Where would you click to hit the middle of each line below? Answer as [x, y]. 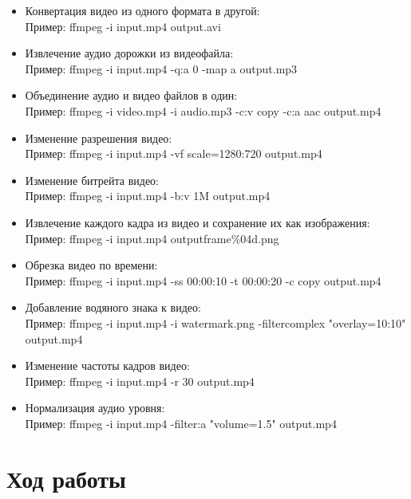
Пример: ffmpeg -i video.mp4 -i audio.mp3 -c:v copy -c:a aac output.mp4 [203, 110]
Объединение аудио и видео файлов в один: [131, 95]
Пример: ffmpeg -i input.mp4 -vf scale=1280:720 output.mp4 [174, 153]
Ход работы [66, 478]
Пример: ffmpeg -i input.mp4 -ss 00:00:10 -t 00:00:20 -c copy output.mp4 [203, 280]
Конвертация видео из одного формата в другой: [142, 10]
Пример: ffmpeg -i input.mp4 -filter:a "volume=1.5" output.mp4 [181, 423]
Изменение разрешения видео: [99, 138]
